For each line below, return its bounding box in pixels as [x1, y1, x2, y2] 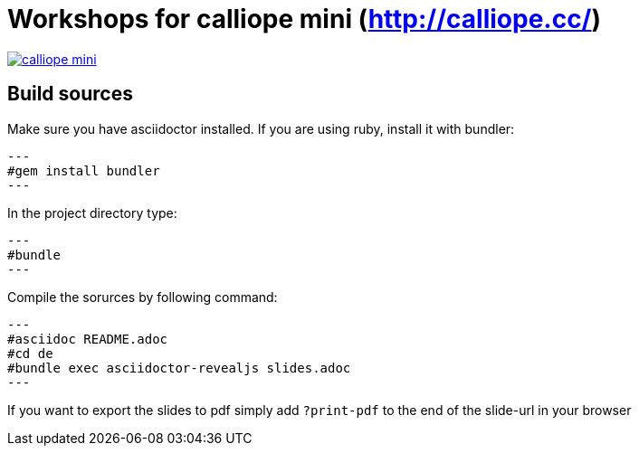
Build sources [7, 82, 133, 106]
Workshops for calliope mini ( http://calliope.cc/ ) [7, 4, 602, 34]
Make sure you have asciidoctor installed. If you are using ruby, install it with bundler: [7, 120, 515, 137]
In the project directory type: [7, 204, 177, 221]
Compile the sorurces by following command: [7, 288, 278, 305]
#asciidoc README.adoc [7, 331, 168, 346]
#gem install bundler [7, 163, 160, 178]
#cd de [7, 345, 53, 361]
